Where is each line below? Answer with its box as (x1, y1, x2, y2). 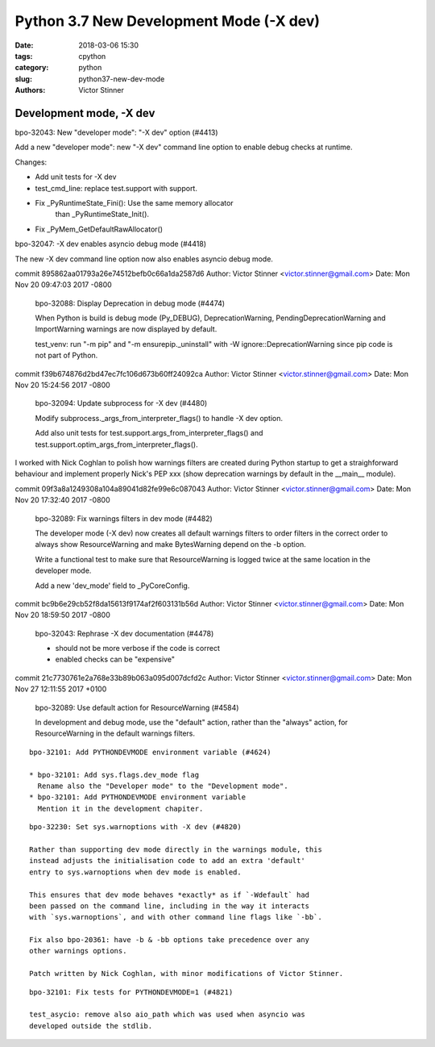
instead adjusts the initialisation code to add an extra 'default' (29, 856, 305, 866)
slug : (14, 73, 32, 84)
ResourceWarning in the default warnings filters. (35, 728, 196, 738)
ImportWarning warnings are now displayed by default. (35, 324, 217, 334)
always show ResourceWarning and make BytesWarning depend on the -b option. (35, 540, 306, 549)
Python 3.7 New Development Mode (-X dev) (14, 12, 321, 30)
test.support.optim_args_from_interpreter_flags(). (35, 440, 198, 449)
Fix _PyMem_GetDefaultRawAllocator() (35, 224, 164, 234)
